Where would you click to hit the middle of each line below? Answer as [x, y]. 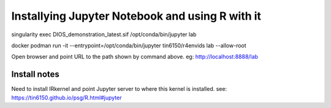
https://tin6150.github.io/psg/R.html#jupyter [67, 98]
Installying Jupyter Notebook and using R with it [136, 16]
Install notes [35, 75]
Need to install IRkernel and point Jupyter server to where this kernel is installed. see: [119, 89]
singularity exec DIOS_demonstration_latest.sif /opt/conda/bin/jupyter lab [104, 34]
